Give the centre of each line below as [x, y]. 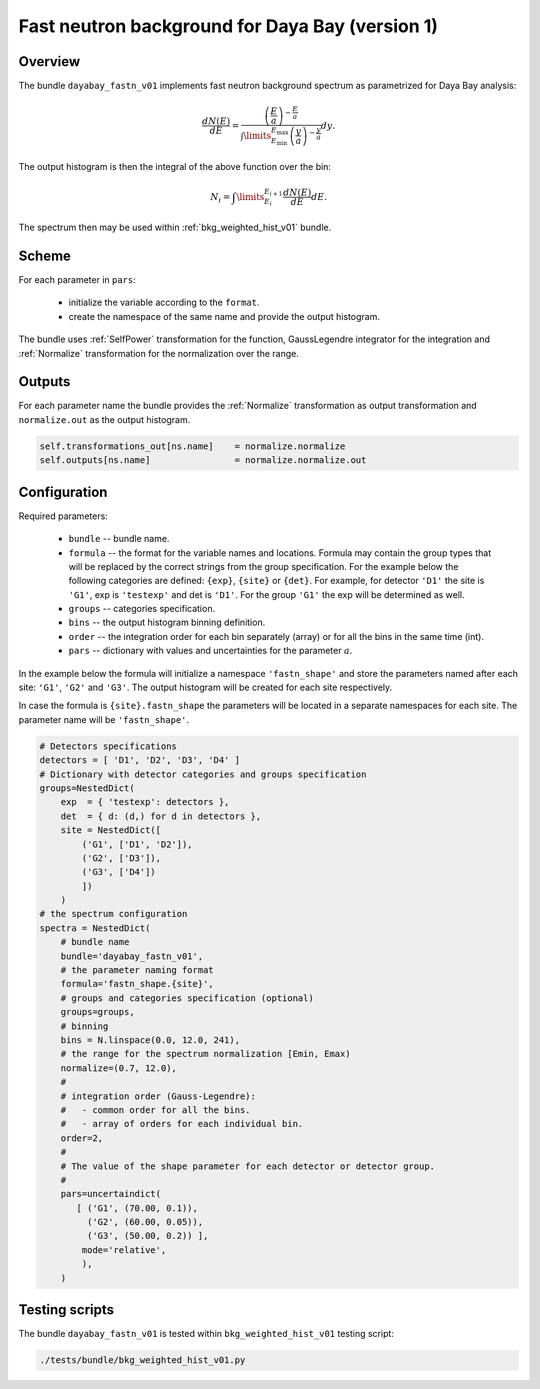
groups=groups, [97, 1012]
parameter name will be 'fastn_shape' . [104, 719]
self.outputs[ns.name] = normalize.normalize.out [203, 460]
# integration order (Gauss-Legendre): [158, 1096]
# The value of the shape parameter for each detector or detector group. [247, 1166]
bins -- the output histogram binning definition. [167, 622]
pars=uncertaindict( [111, 1194]
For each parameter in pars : [77, 279]
